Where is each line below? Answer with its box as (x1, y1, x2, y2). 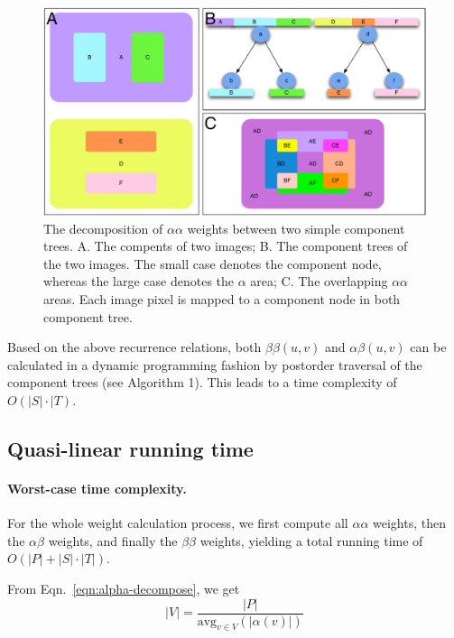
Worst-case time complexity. (7, 478, 187, 497)
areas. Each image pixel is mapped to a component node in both (43, 290, 401, 309)
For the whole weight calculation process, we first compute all (7, 513, 348, 532)
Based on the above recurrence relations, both (7, 337, 262, 356)
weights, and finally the (48, 531, 178, 550)
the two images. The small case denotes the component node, (43, 254, 382, 273)
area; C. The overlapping (250, 272, 388, 291)
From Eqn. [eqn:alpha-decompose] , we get (7, 578, 240, 597)
